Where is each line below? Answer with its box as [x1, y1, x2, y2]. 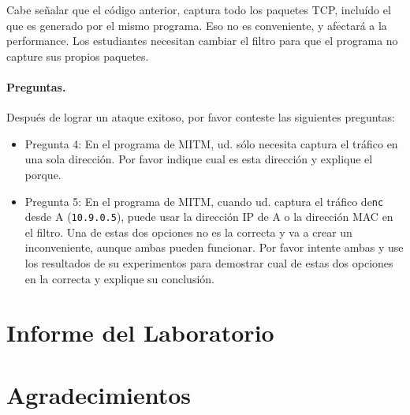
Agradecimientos [6, 378, 192, 410]
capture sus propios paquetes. [6, 47, 149, 64]
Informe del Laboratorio [6, 316, 274, 349]
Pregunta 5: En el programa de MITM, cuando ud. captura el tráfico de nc [24, 193, 384, 209]
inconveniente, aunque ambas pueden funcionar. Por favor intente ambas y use [24, 239, 404, 256]
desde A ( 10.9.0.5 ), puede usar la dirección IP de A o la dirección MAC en [24, 208, 393, 225]
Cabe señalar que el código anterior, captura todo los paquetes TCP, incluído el [6, 2, 391, 17]
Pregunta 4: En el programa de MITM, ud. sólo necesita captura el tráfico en [24, 135, 398, 151]
